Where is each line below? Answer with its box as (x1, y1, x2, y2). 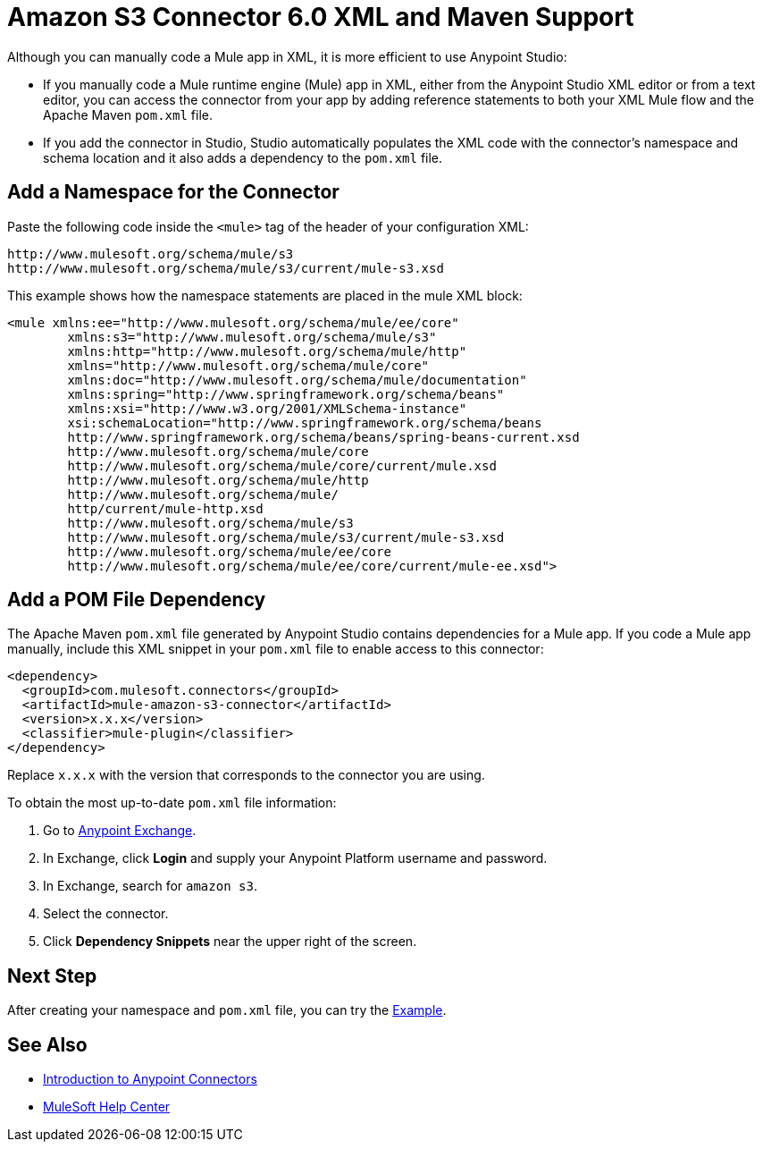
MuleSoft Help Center (43, 1099, 171, 1115)
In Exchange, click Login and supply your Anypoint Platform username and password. (43, 850, 548, 866)
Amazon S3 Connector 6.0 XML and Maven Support (7, 2, 634, 32)
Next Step (7, 964, 97, 987)
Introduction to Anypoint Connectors (43, 1071, 257, 1087)
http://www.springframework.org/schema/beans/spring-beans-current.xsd (67, 429, 580, 444)
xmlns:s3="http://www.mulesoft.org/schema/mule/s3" (67, 329, 437, 344)
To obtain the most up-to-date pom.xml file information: (7, 795, 337, 811)
